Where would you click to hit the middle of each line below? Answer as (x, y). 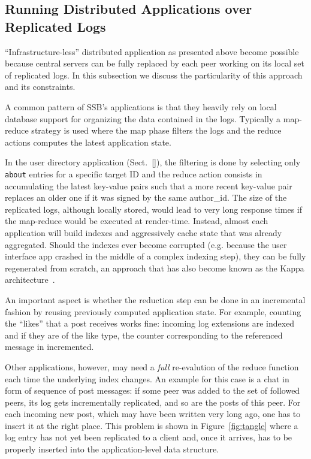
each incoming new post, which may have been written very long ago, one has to (153, 414)
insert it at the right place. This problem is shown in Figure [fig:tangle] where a (152, 425)
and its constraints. (40, 87)
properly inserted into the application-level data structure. (112, 449)
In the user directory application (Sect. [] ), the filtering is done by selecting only (153, 162)
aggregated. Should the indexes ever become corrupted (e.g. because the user (146, 244)
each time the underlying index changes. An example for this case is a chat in (147, 378)
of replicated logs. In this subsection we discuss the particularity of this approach (154, 75)
